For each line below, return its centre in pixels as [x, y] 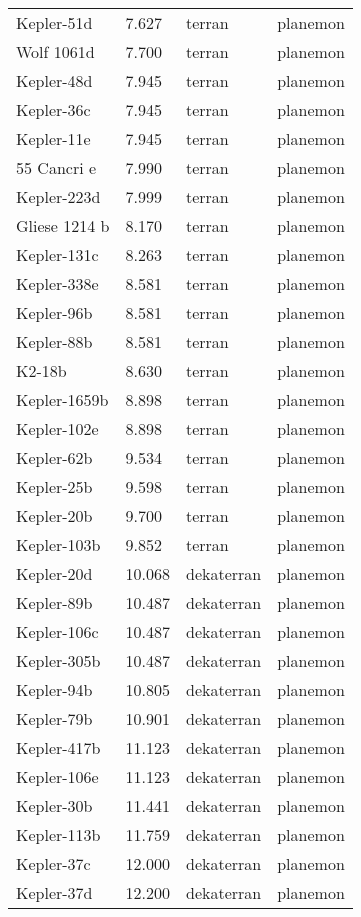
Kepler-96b [54, 312]
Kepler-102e [57, 428]
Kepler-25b [54, 486]
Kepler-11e [53, 138]
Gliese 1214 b [63, 225]
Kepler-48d [54, 80]
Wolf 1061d [55, 51]
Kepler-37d [54, 892]
